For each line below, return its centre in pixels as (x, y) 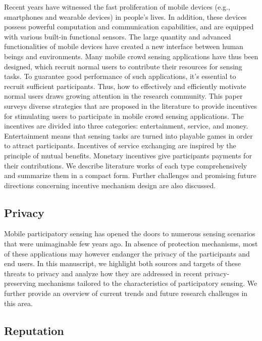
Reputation (34, 330)
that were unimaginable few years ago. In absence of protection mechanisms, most (131, 244)
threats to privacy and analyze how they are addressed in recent (103, 273)
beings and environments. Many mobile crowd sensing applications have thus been (131, 56)
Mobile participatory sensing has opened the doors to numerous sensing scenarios (130, 233)
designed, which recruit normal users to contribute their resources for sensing (123, 66)
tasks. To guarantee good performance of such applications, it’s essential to (120, 76)
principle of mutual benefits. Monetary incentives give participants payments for (128, 155)
